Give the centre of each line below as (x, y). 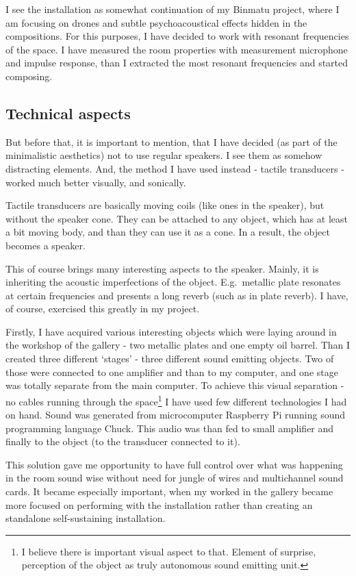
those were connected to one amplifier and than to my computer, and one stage (172, 372)
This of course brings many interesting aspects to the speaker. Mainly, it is (162, 268)
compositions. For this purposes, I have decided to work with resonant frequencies (177, 36)
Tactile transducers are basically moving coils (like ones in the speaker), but (165, 205)
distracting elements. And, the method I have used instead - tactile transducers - (175, 168)
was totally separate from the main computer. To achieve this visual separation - (175, 385)
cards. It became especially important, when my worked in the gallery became (169, 491)
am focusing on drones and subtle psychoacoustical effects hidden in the (156, 22)
